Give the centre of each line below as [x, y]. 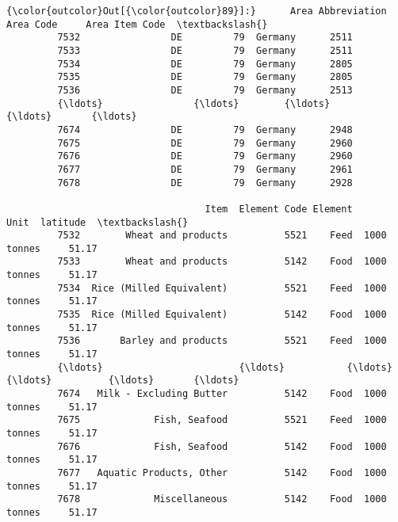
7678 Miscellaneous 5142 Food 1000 [222, 499]
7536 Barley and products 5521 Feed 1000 [222, 341]
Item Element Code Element [279, 209]
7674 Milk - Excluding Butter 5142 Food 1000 [222, 394]
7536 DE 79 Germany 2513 [205, 90]
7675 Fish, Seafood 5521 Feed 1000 [222, 420]
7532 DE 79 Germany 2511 [205, 38]
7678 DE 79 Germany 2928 [205, 183]
